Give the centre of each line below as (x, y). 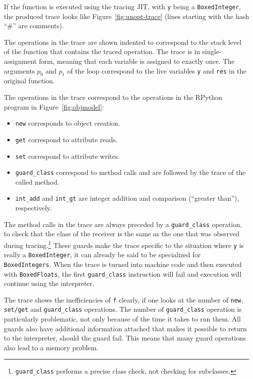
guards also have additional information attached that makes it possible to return (126, 328)
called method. (37, 181)
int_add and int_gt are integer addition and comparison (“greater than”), (127, 198)
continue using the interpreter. (49, 283)
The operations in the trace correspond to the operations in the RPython (113, 97)
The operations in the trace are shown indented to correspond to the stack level (123, 42)
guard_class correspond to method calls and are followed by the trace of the (130, 172)
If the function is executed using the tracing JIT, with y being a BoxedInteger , (123, 6)
